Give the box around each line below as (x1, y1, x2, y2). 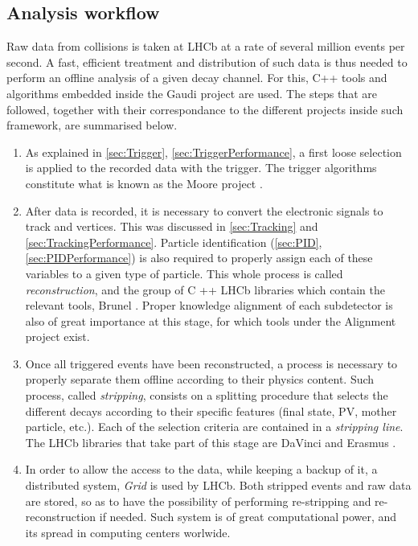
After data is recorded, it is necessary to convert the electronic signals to (25, 202, 383, 219)
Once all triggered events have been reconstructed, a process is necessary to (25, 355, 398, 372)
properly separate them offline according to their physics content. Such (25, 371, 375, 388)
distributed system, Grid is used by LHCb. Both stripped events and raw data (25, 477, 412, 494)
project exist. (25, 328, 90, 345)
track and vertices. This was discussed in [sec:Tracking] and (25, 218, 318, 235)
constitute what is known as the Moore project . (25, 174, 263, 191)
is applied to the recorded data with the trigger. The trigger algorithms (25, 159, 377, 176)
